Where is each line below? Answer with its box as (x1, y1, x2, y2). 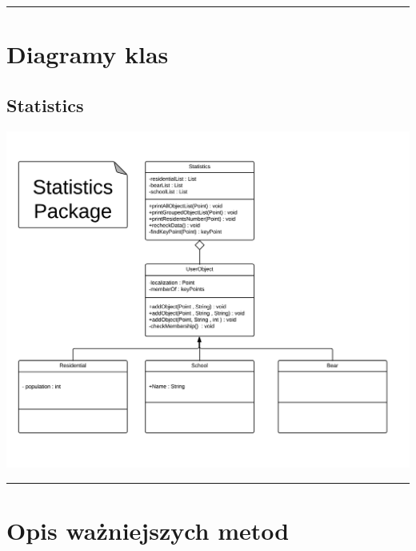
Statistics (6, 92, 84, 117)
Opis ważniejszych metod (6, 514, 290, 547)
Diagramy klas (6, 38, 169, 70)
